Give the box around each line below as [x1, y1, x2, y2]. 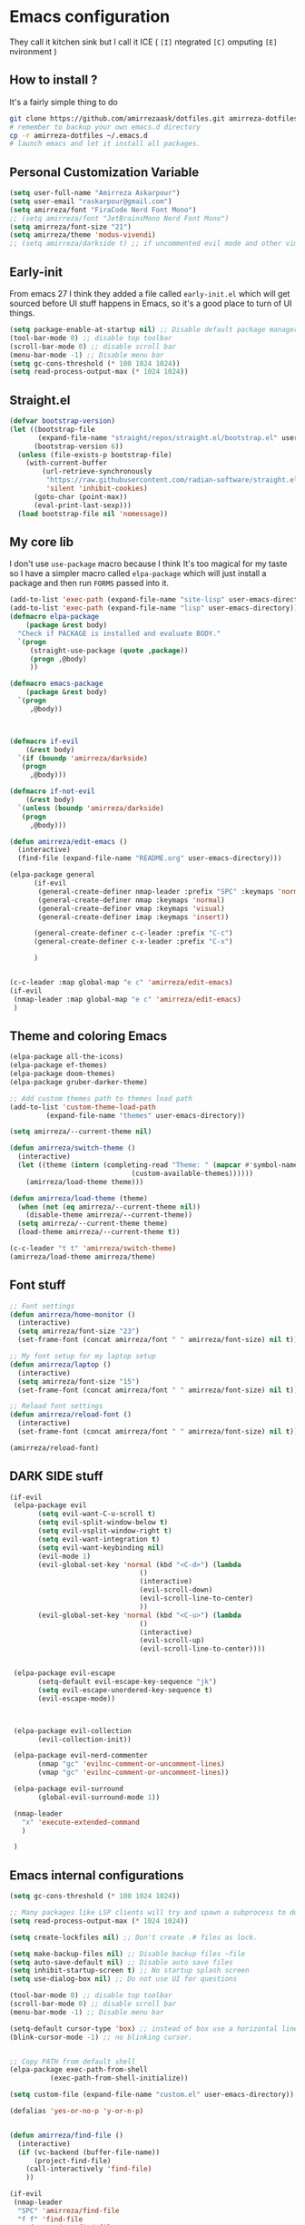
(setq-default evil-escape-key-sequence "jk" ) [37, 1677, 218, 1687]
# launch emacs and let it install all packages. [9, 139, 202, 149]
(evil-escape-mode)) [37, 1694, 116, 1703]
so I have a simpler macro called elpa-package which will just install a [9, 568, 267, 579]
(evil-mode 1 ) [37, 1552, 92, 1561]
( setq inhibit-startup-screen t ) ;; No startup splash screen [9, 1966, 250, 1975]
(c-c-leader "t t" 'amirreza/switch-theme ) [9, 1244, 177, 1253]
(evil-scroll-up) [139, 1636, 205, 1645]
